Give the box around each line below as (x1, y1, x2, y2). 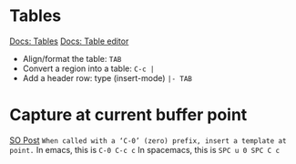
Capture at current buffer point (9, 105, 248, 126)
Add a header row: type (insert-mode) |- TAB (22, 72, 193, 83)
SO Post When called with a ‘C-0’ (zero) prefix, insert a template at (9, 134, 287, 146)
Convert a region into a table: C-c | (22, 63, 155, 74)
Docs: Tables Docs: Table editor (9, 36, 129, 46)
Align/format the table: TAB (22, 53, 122, 64)
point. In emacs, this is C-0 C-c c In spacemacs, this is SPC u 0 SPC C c (9, 144, 281, 155)
